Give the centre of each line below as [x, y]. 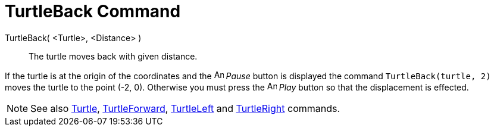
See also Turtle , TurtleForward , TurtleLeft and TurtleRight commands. [185, 108]
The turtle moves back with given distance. [113, 56]
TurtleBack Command [93, 11]
